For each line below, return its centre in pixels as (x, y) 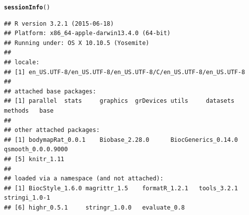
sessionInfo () (27, 7)
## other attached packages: (52, 130)
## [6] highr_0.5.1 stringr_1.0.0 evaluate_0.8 (95, 207)
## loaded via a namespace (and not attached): (84, 179)
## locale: (22, 63)
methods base (29, 111)
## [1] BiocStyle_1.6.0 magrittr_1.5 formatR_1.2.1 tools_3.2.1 (121, 188)
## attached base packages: (50, 91)
